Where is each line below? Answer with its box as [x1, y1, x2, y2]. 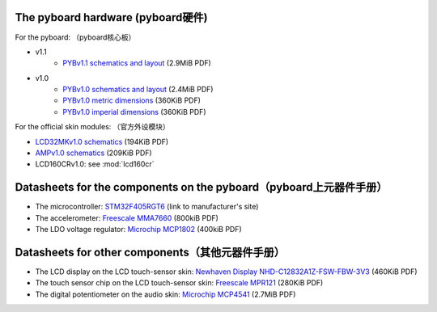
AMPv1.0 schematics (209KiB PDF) [35, 148, 153, 158]
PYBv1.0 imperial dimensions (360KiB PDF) [62, 107, 206, 116]
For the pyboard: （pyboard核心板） [15, 32, 136, 42]
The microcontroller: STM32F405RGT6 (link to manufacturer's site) [35, 202, 259, 212]
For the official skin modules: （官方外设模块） [15, 122, 170, 132]
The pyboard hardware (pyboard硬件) [15, 11, 208, 24]
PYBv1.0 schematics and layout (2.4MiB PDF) [62, 85, 214, 95]
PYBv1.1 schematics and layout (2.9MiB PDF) [62, 58, 212, 68]
